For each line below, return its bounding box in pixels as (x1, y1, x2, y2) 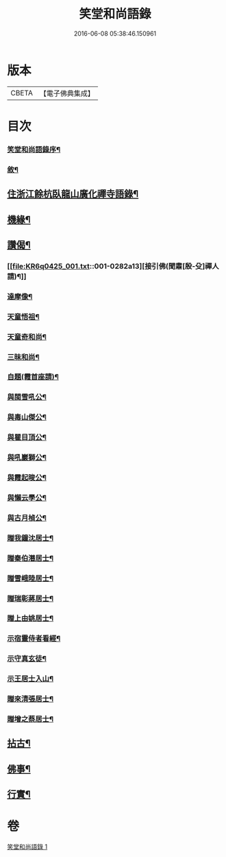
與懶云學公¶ (7, 493, 47, 502)
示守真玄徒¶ (7, 654, 47, 664)
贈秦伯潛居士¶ (7, 553, 53, 563)
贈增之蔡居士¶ (7, 714, 53, 724)
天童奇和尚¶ (7, 332, 47, 342)
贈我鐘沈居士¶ (7, 533, 53, 543)
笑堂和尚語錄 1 (7, 843, 48, 851)
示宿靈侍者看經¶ (7, 634, 61, 644)
